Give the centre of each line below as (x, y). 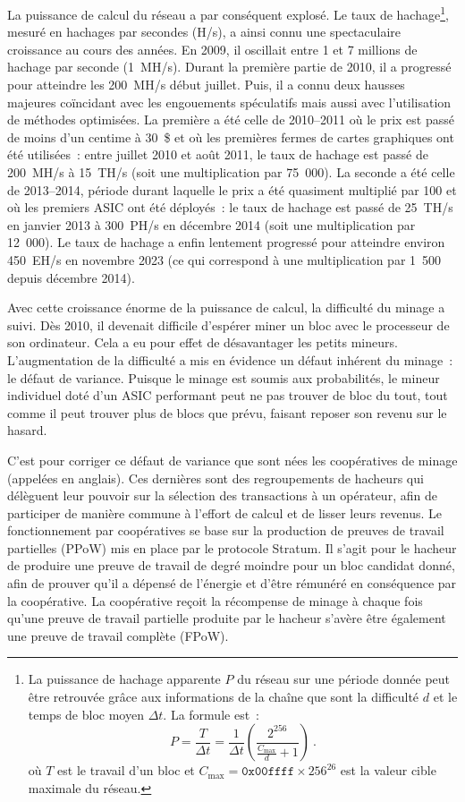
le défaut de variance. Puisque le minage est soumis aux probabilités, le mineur (224, 377)
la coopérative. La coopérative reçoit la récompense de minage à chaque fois (215, 600)
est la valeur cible (388, 770)
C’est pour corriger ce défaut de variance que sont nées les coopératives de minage (232, 460)
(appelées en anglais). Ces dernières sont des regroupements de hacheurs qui (216, 478)
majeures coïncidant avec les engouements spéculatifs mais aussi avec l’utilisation (229, 102)
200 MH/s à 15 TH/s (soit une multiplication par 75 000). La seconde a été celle (231, 172)
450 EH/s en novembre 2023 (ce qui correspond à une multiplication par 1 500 (224, 259)
